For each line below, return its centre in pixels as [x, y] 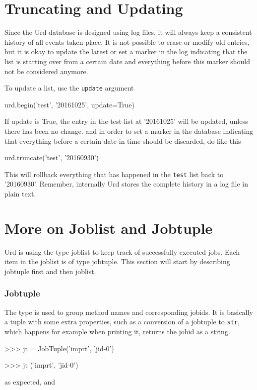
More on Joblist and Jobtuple [109, 228]
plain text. [20, 193]
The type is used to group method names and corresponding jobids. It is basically [129, 312]
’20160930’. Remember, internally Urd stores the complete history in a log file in [126, 184]
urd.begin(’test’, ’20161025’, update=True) [69, 104]
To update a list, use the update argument [69, 88]
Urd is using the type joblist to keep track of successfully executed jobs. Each [122, 251]
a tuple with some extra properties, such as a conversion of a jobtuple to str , [122, 322]
